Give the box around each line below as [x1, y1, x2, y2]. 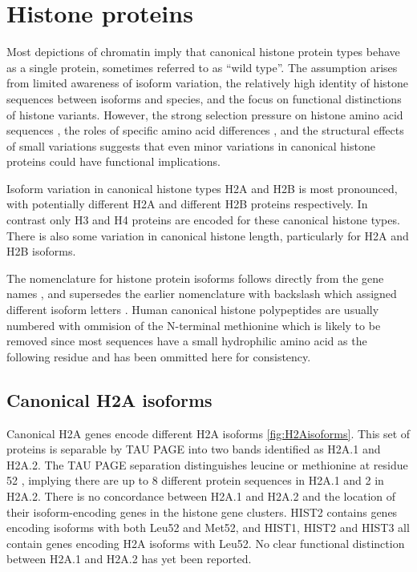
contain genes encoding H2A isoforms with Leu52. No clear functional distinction [6, 534, 405, 551]
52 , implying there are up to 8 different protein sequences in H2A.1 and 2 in [6, 472, 384, 489]
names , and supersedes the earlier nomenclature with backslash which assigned [6, 285, 397, 302]
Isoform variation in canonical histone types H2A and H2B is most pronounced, [6, 179, 398, 196]
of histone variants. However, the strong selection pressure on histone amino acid [6, 106, 403, 123]
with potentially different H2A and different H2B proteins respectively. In [6, 195, 368, 212]
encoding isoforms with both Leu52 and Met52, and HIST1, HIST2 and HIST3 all [6, 519, 410, 536]
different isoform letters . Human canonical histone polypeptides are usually [6, 301, 379, 318]
